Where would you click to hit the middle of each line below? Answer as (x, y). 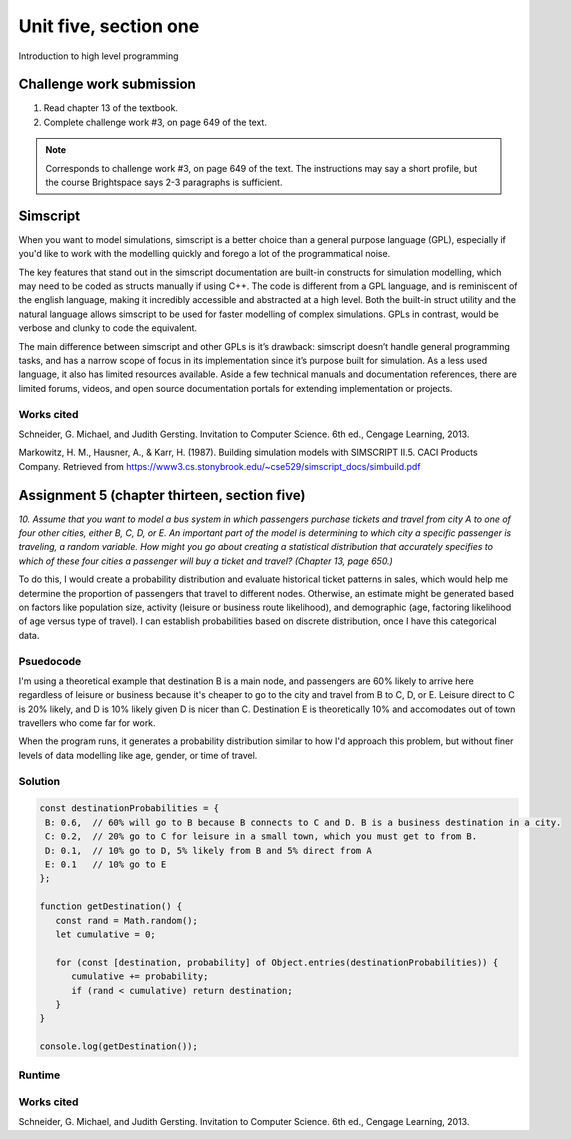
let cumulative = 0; (106, 934)
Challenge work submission (107, 84)
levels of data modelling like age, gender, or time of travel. (138, 755)
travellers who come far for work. (87, 723)
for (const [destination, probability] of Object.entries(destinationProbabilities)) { (277, 962)
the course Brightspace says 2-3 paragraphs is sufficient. (164, 182)
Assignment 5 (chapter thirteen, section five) (162, 495)
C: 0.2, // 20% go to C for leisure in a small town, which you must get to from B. (261, 836)
